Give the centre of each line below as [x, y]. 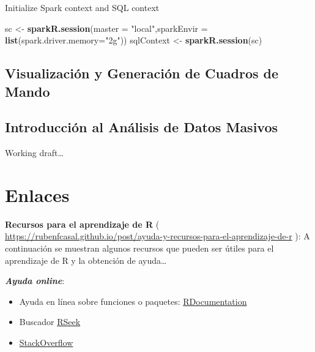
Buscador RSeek [50, 322]
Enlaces [37, 194]
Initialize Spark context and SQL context [82, 7]
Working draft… [34, 153]
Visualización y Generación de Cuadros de [142, 73]
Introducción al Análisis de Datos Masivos [142, 127]
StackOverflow [46, 343]
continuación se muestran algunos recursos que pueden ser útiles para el [139, 248]
